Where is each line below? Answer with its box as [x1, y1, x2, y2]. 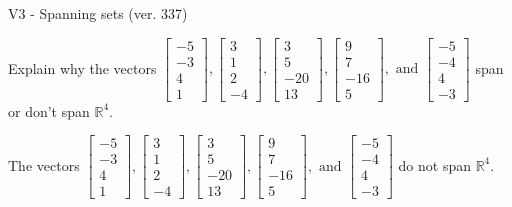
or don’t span [8, 100, 90, 121]
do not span [398, 154, 471, 175]
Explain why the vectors [8, 57, 157, 78]
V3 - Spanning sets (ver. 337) [8, 3, 188, 23]
